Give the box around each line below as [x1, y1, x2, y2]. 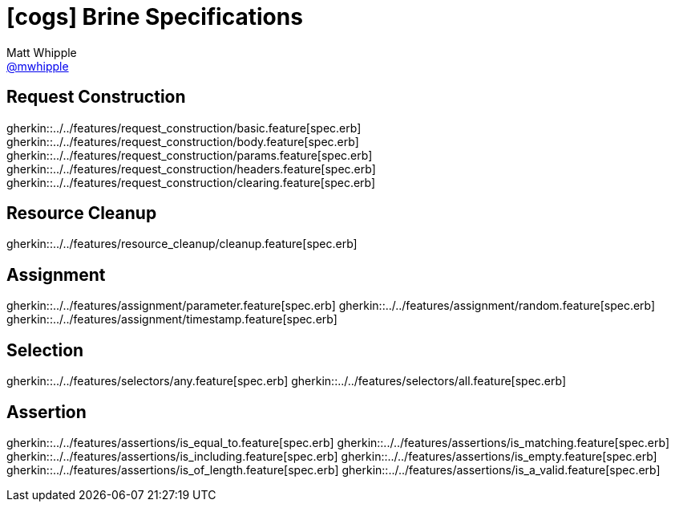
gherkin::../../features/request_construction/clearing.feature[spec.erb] [6, 175, 376, 189]
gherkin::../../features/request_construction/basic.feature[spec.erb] [6, 120, 362, 135]
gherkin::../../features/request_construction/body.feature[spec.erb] [6, 134, 359, 148]
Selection [6, 339, 84, 360]
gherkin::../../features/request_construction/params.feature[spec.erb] [6, 148, 373, 162]
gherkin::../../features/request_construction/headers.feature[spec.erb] [6, 161, 376, 176]
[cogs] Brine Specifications [6, 3, 303, 30]
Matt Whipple [6, 45, 77, 59]
